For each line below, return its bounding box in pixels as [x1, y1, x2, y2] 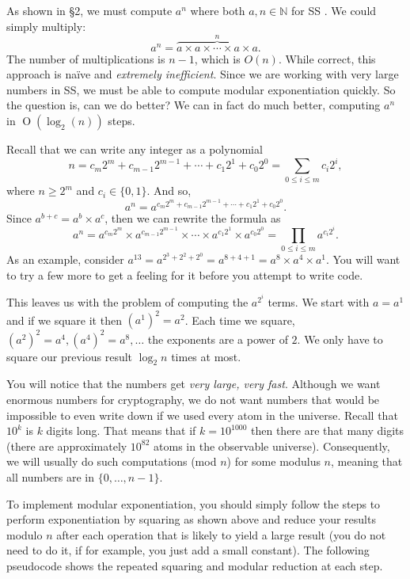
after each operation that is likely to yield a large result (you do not [56, 526, 386, 543]
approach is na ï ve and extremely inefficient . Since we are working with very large [6, 66, 399, 82]
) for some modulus [226, 453, 321, 470]
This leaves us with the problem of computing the [6, 294, 249, 310]
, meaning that [331, 453, 403, 470]
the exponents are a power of [147, 330, 288, 347]
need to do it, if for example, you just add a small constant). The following [6, 542, 370, 558]
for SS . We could [291, 2, 377, 18]
